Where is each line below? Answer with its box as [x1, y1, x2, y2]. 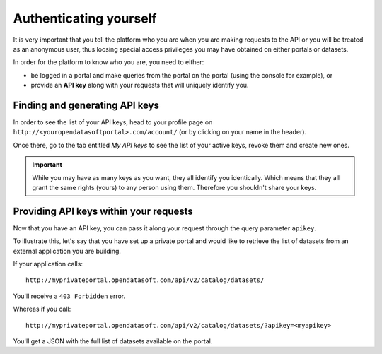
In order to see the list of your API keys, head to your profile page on [13, 118, 213, 126]
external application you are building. [13, 247, 122, 255]
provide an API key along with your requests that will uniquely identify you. [30, 81, 249, 90]
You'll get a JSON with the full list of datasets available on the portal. [13, 337, 213, 346]
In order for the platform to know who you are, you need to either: [13, 58, 204, 66]
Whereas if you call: [13, 305, 71, 314]
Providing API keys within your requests [13, 205, 194, 217]
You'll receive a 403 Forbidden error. [13, 292, 126, 300]
